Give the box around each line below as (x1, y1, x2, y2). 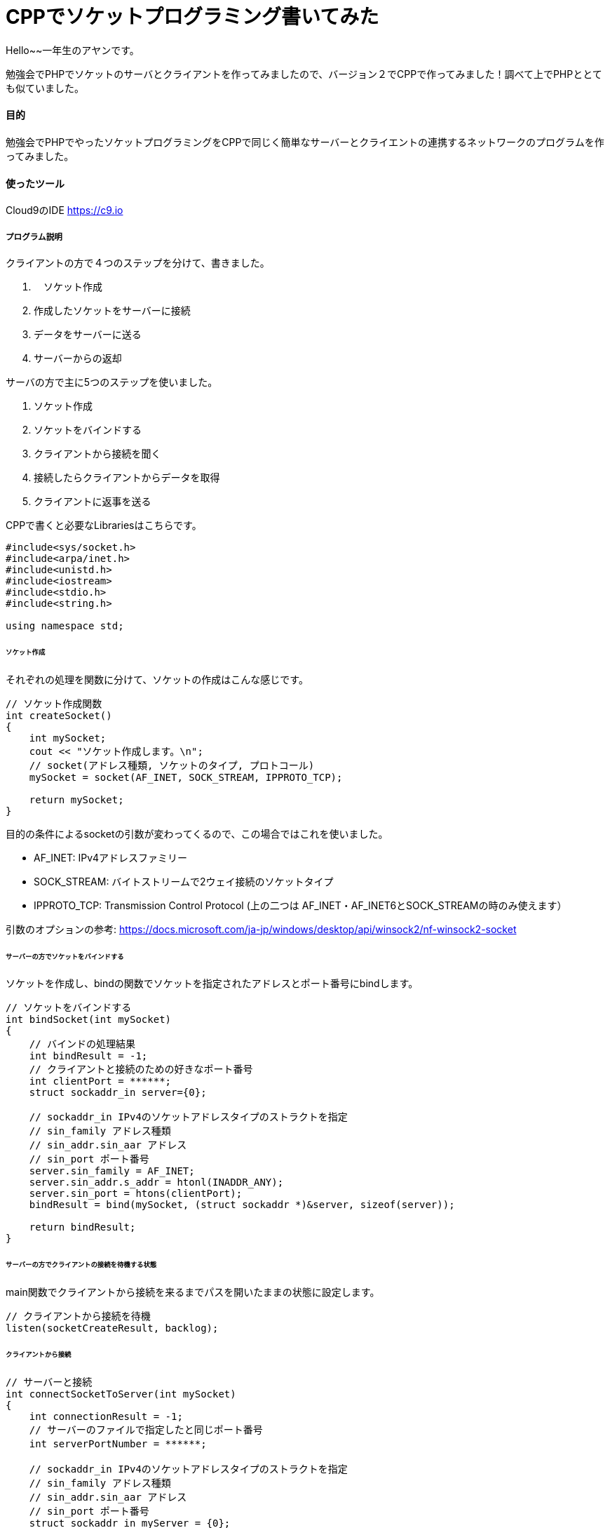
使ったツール (6, 177, 65, 189)
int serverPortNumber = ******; (29, 1437, 207, 1449)
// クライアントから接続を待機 (6, 1311, 151, 1322)
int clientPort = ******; (29, 1075, 172, 1087)
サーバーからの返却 (34, 351, 122, 364)
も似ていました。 (6, 81, 84, 94)
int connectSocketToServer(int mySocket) (6, 1388, 236, 1400)
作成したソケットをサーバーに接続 (34, 304, 191, 316)
